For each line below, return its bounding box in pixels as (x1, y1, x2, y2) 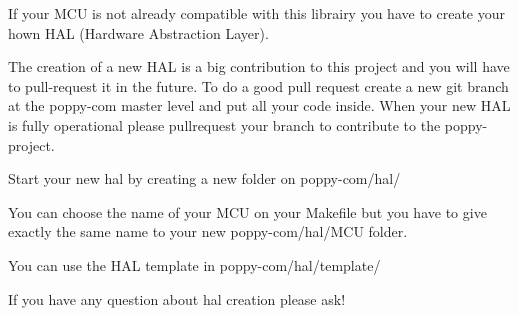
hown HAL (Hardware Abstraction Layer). (8, 22, 269, 43)
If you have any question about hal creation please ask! (8, 288, 346, 309)
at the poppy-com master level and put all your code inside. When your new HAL (8, 95, 511, 116)
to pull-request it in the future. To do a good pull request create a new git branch (8, 75, 509, 96)
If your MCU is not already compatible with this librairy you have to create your (8, 3, 506, 23)
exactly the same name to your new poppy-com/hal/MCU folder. (8, 221, 408, 242)
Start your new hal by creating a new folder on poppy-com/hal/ (8, 168, 401, 189)
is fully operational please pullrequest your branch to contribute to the (8, 114, 441, 135)
